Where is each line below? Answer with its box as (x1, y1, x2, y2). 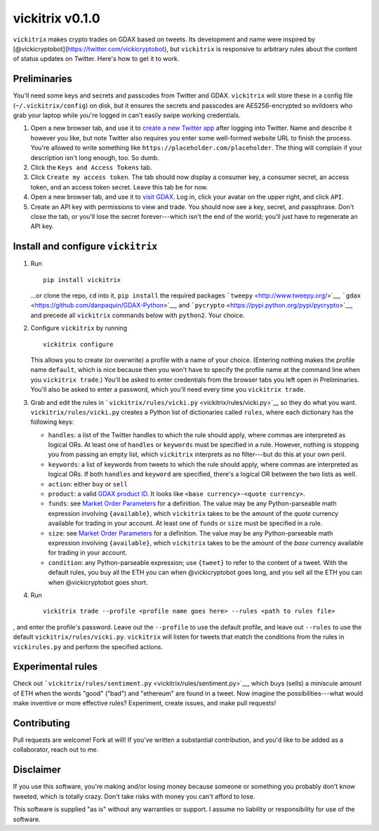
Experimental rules (13, 660, 98, 673)
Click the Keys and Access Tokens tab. (30, 163, 152, 171)
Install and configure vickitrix (13, 241, 158, 253)
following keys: (30, 418, 74, 426)
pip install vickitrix (43, 276, 121, 284)
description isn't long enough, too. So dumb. (30, 153, 159, 161)
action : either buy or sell (48, 479, 128, 488)
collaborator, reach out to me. (13, 745, 99, 754)
